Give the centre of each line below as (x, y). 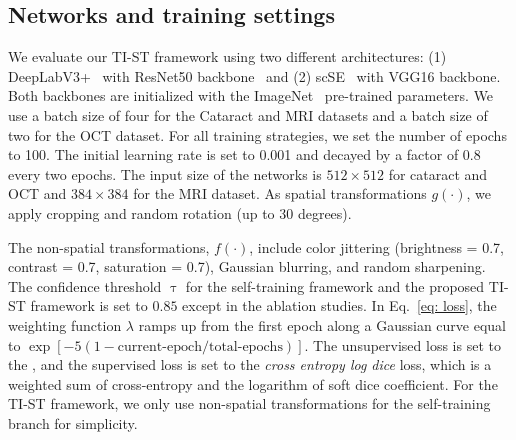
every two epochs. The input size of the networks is (165, 173)
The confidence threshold (85, 285)
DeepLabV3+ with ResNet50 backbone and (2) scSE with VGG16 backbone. (254, 75)
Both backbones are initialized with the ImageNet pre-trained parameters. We (251, 95)
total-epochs (245, 346)
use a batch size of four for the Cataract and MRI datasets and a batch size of (248, 114)
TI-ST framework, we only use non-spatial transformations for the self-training (249, 403)
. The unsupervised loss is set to (402, 344)
